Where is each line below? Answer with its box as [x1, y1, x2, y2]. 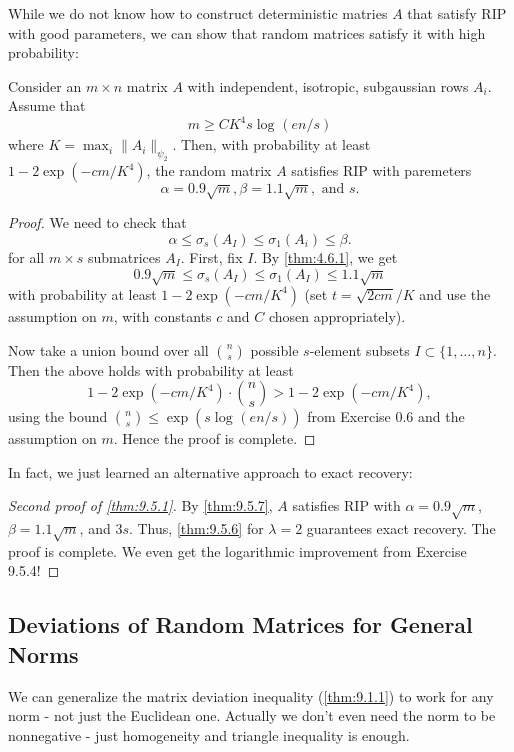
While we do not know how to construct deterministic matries [8, 3, 388, 23]
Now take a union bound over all [8, 339, 209, 360]
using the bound [8, 406, 108, 427]
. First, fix [180, 247, 243, 267]
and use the [419, 283, 491, 304]
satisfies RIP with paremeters [291, 160, 472, 181]
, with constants [113, 305, 212, 326]
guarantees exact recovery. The [306, 518, 496, 539]
